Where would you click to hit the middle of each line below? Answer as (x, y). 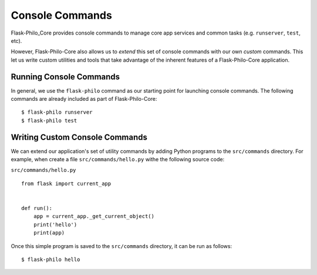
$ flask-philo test (49, 120)
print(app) (49, 233)
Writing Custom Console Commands (79, 137)
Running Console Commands (65, 77)
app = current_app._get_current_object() (94, 216)
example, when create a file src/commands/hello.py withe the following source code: (118, 159)
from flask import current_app (66, 184)
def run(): (37, 208)
